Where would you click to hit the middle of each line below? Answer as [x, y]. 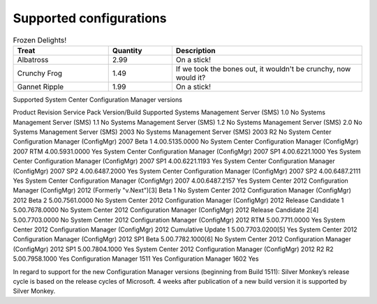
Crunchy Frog [40, 73]
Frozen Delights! [39, 40]
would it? [191, 77]
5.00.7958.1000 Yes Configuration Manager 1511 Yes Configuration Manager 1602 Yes [136, 259]
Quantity [127, 50]
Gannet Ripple [40, 86]
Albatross [33, 59]
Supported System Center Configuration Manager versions [98, 99]
